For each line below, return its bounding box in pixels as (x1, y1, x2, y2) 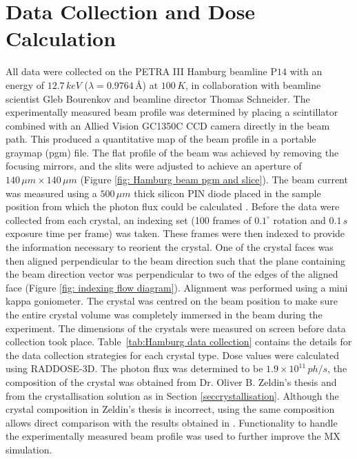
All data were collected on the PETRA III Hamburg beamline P (6, 64, 278, 79)
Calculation (6, 24, 116, 52)
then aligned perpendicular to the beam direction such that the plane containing (6, 253, 345, 267)
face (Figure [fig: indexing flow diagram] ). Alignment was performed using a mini (6, 280, 348, 294)
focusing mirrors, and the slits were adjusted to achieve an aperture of (6, 159, 302, 173)
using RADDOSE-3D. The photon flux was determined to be (6, 361, 263, 376)
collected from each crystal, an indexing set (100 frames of (6, 212, 252, 227)
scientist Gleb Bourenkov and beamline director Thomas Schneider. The (6, 91, 310, 105)
